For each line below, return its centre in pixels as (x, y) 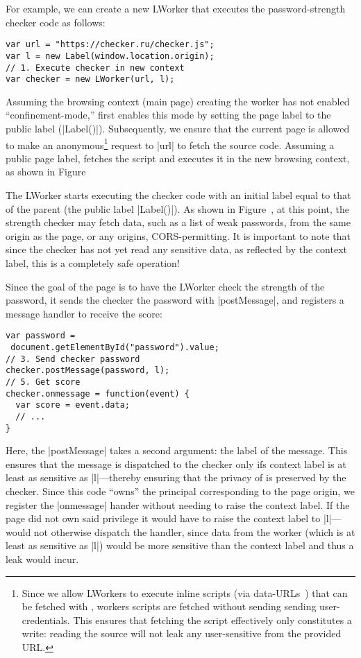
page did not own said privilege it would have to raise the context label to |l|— (174, 518)
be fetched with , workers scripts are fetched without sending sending (169, 606)
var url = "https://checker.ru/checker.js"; (110, 45)
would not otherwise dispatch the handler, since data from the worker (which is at (180, 531)
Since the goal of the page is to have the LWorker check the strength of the (165, 286)
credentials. (46, 620)
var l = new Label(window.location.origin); (110, 56)
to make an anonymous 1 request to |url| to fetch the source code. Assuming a (170, 144)
